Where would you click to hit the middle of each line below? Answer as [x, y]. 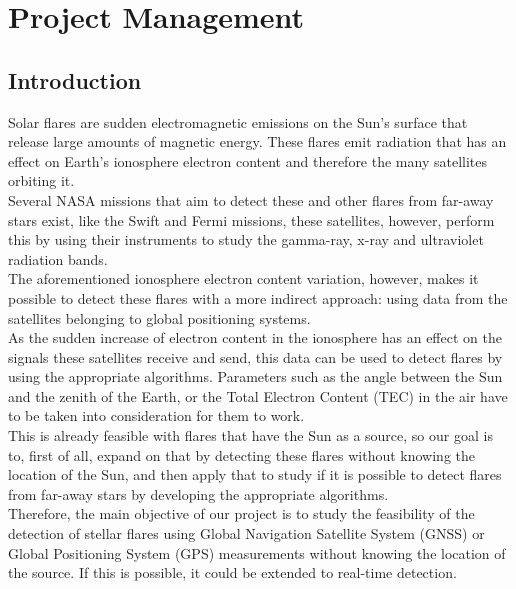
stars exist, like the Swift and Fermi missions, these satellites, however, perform [251, 219]
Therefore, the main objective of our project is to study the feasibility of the [241, 513]
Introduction [75, 79]
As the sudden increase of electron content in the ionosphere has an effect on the [255, 337]
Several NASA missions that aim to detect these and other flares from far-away [251, 199]
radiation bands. [58, 258]
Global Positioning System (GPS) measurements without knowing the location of [257, 552]
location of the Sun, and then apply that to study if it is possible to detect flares [255, 474]
